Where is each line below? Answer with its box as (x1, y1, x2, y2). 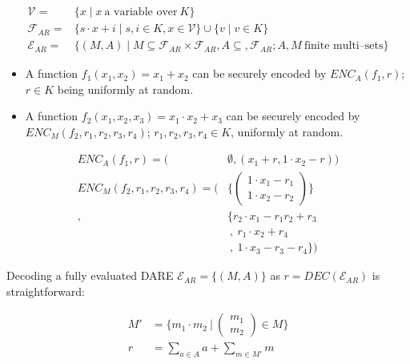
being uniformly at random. (57, 80, 194, 97)
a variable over (104, 6, 178, 18)
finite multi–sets (303, 40, 384, 52)
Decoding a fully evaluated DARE (6, 267, 174, 284)
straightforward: (6, 282, 85, 299)
